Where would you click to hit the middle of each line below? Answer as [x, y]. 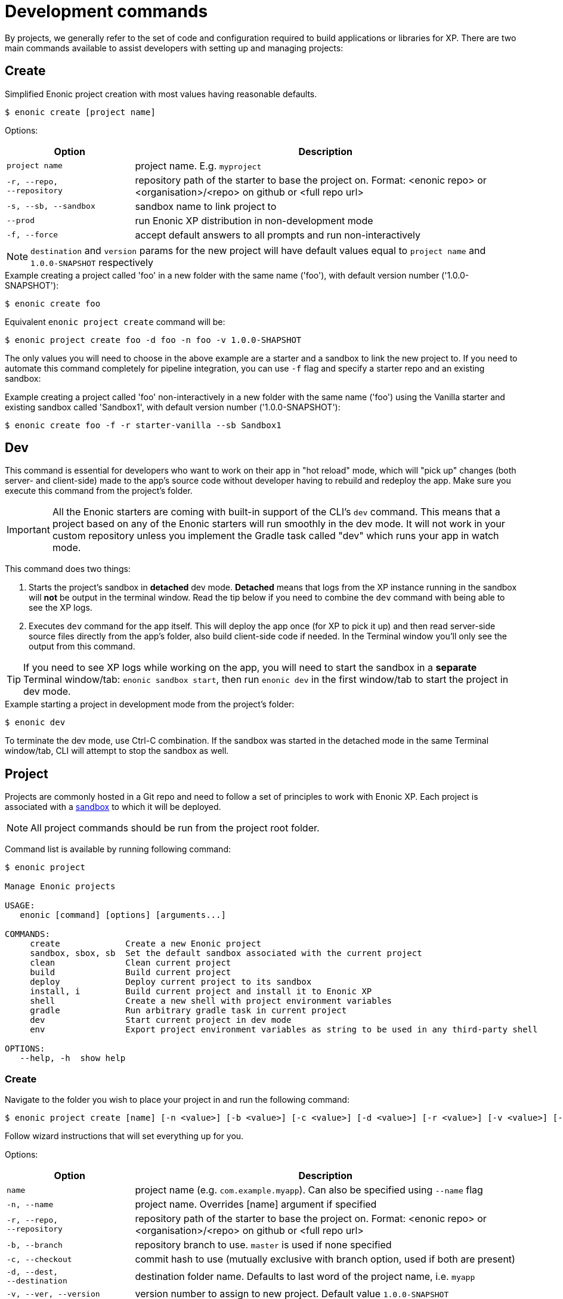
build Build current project [131, 972]
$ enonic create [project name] [80, 112]
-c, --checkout [39, 1259]
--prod [21, 221]
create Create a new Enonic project [146, 944]
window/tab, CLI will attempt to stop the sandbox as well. [117, 751]
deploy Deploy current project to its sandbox [171, 982]
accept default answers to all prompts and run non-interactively [278, 235]
